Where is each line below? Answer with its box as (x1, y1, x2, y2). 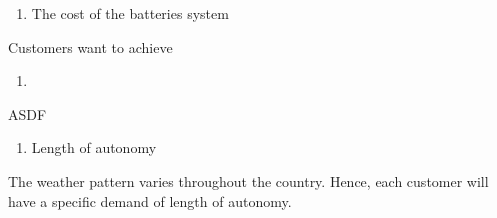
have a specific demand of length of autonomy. (8, 190, 292, 211)
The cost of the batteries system (31, 3, 229, 23)
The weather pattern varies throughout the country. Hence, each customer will (8, 170, 489, 191)
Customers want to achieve (8, 36, 173, 57)
